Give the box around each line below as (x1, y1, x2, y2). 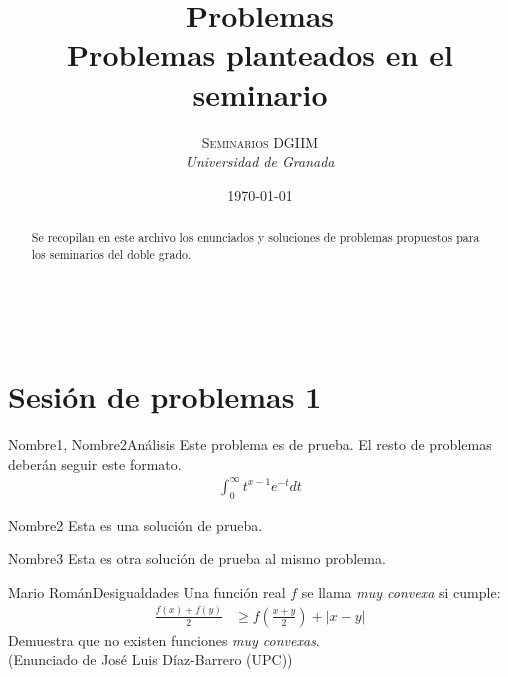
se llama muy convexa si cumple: (301, 581, 501, 602)
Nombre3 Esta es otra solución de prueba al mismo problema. (8, 548, 386, 569)
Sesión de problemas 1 (8, 376, 322, 417)
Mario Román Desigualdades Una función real (8, 581, 286, 602)
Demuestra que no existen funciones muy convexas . (8, 629, 320, 650)
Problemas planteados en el (67, 34, 453, 75)
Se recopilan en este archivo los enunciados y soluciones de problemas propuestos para (31, 229, 480, 246)
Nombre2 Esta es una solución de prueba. (8, 514, 263, 535)
